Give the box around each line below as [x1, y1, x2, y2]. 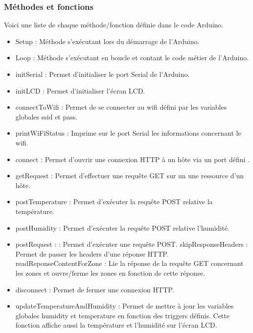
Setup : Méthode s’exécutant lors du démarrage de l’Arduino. [15, 36, 200, 46]
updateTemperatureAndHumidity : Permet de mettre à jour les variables [15, 301, 234, 311]
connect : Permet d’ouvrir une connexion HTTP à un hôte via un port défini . [15, 154, 250, 164]
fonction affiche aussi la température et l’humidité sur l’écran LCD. [15, 320, 217, 330]
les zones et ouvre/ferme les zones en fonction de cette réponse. [15, 267, 205, 278]
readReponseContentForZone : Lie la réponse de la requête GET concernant [15, 258, 244, 268]
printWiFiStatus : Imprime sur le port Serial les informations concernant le [15, 128, 241, 138]
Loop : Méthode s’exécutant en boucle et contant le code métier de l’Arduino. [15, 52, 249, 63]
